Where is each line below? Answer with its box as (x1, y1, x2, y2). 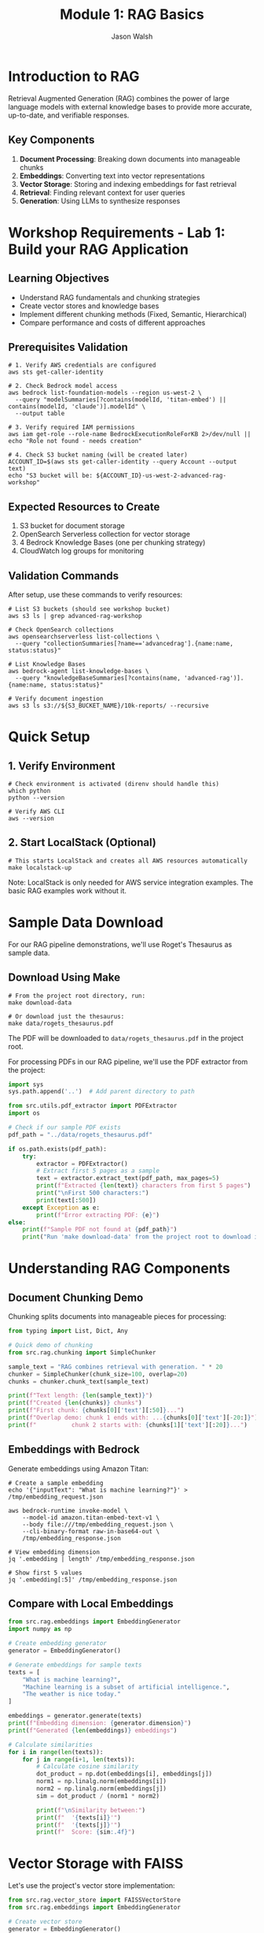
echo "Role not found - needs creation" (8, 438, 143, 445)
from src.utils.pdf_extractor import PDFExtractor (8, 1102, 178, 1110)
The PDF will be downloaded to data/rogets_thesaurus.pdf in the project (8, 1033, 244, 1042)
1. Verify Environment (8, 759, 115, 773)
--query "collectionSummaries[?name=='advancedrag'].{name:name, (15, 639, 234, 647)
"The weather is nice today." (22, 1690, 122, 1698)
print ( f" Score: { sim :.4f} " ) (36, 1828, 135, 1836)
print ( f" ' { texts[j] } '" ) (36, 1821, 122, 1829)
